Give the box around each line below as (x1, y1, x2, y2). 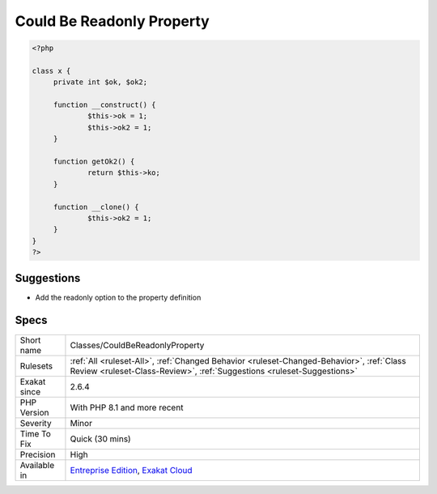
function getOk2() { (53, 157, 135, 166)
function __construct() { (53, 100, 157, 109)
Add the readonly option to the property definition (35, 292, 202, 302)
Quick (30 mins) (70, 433, 131, 445)
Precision (19, 449, 56, 460)
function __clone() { (53, 202, 139, 211)
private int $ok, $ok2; (53, 78, 148, 87)
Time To (19, 428, 52, 439)
